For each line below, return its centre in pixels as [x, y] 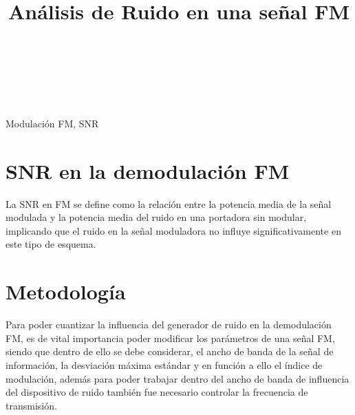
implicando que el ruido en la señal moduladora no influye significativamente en [173, 230]
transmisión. [31, 405]
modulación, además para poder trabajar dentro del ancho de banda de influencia [177, 378]
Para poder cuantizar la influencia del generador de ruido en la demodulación [169, 324]
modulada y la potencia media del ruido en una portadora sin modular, [156, 217]
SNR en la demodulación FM [148, 170]
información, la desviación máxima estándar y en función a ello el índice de [164, 364]
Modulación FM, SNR [52, 123]
